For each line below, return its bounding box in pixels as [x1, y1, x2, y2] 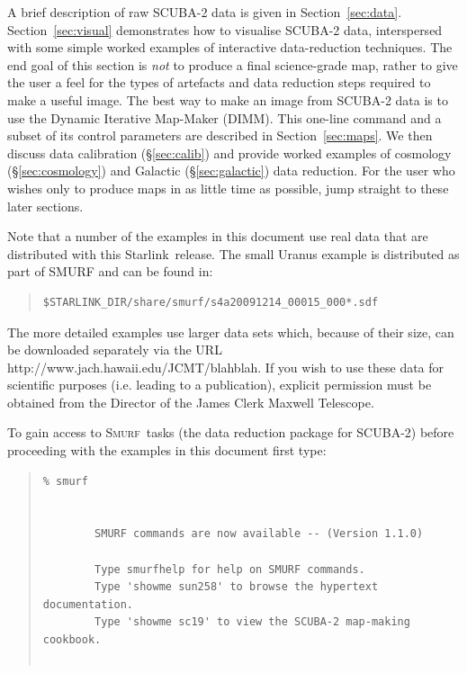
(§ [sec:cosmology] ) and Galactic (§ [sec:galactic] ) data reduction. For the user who [7, 161, 455, 180]
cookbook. [42, 633, 102, 646]
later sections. [7, 196, 84, 215]
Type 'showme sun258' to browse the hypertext [94, 580, 379, 594]
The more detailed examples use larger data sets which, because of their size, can [7, 322, 454, 341]
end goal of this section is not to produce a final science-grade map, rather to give [7, 55, 458, 74]
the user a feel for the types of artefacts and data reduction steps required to [7, 73, 431, 92]
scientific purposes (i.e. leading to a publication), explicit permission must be [7, 375, 432, 394]
